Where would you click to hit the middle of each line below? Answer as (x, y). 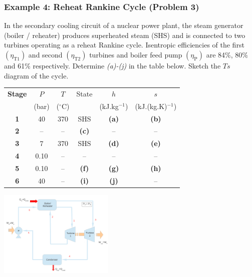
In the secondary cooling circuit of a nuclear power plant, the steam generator (124, 25)
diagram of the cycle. (36, 75)
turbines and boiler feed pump (136, 54)
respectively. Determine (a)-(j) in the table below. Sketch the (127, 65)
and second (45, 54)
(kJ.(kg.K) (151, 106)
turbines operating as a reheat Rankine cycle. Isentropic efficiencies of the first (124, 45)
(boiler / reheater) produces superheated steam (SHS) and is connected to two (125, 35)
